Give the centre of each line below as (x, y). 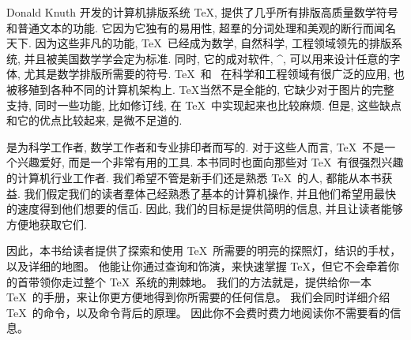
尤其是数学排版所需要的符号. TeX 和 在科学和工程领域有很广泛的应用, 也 (214, 74)
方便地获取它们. (47, 224)
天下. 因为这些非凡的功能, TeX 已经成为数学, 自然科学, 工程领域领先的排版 (199, 43)
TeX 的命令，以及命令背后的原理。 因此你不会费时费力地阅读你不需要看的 (198, 312)
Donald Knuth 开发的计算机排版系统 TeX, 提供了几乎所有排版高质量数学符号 (202, 12)
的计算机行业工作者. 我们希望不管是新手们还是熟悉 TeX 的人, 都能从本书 (194, 177)
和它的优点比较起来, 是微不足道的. (94, 120)
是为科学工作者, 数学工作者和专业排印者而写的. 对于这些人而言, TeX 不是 (196, 146)
